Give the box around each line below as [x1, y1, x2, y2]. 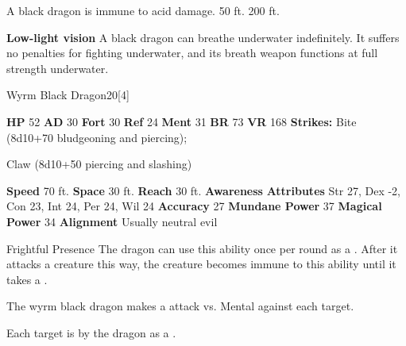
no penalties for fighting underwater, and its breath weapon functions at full [6, 44, 378, 61]
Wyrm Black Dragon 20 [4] [6, 86, 130, 103]
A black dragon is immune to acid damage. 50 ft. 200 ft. [6, 2, 280, 18]
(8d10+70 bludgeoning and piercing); [6, 129, 188, 145]
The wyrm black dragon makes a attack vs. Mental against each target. [6, 298, 354, 314]
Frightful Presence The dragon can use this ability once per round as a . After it [6, 240, 398, 256]
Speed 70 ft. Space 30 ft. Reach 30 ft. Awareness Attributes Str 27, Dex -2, [6, 182, 400, 198]
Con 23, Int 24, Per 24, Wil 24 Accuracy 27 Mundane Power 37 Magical [6, 198, 382, 214]
